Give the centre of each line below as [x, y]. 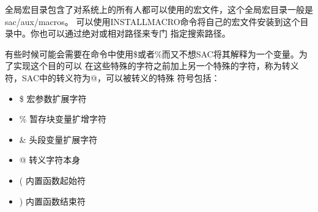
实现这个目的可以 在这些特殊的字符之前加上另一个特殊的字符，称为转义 [156, 66]
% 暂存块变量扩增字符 [63, 119]
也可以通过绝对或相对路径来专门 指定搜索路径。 [135, 33]
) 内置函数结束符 [52, 201]
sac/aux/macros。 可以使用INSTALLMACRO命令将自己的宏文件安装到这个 [153, 21]
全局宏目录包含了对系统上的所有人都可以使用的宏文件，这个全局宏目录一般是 [159, 9]
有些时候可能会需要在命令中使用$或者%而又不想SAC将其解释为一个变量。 [152, 53]
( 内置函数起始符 [52, 180]
